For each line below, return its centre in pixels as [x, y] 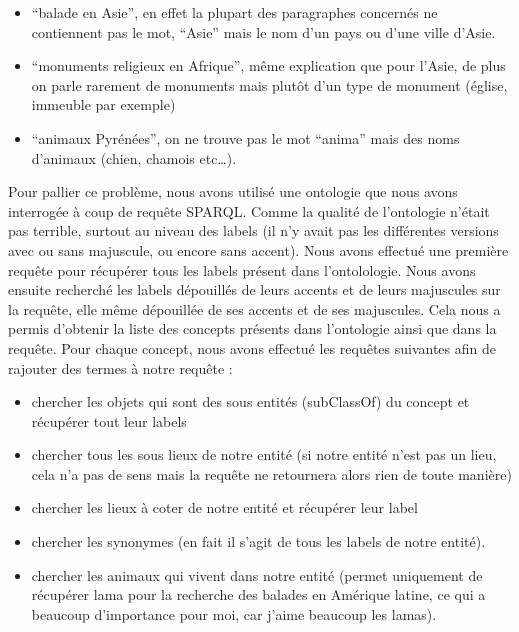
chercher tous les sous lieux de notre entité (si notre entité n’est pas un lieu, [264, 454]
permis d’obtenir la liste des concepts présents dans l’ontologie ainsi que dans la [252, 328]
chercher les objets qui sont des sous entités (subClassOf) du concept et [250, 401]
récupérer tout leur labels [109, 420]
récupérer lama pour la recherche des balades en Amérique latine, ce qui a [258, 594]
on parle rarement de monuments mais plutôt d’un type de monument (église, [269, 84]
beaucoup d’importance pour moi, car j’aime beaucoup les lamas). [234, 613]
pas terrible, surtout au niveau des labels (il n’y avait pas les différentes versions [253, 230]
